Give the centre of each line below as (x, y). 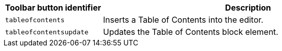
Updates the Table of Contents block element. (191, 32)
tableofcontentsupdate (47, 32)
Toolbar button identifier (53, 8)
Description (248, 8)
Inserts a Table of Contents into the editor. (183, 20)
